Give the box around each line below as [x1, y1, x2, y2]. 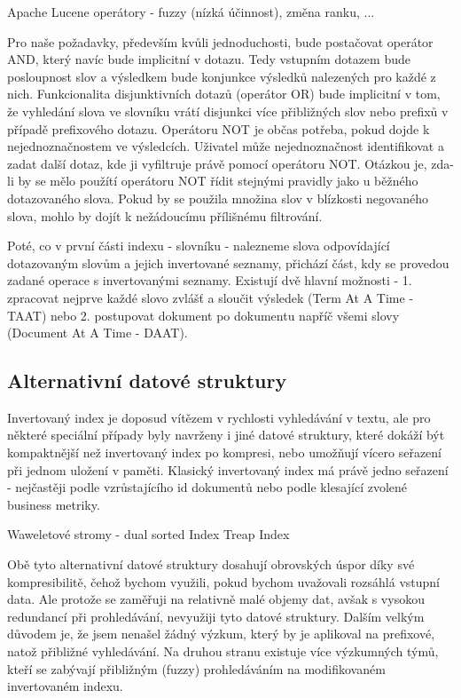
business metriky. [7, 495, 100, 513]
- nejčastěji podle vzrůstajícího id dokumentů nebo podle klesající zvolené [7, 478, 408, 496]
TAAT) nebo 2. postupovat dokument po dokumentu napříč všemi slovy [7, 305, 400, 324]
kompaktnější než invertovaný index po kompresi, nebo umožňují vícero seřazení [7, 443, 441, 462]
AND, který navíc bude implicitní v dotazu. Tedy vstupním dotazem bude [7, 50, 410, 68]
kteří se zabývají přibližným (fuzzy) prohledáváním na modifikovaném [7, 659, 386, 678]
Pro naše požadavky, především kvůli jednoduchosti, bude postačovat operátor [7, 32, 434, 51]
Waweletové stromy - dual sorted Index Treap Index [7, 525, 290, 543]
